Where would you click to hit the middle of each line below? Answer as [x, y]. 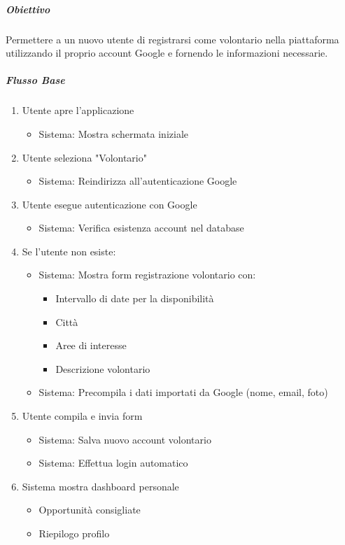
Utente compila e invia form [82, 416]
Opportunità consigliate [90, 510]
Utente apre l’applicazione [78, 110]
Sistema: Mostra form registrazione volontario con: [147, 275]
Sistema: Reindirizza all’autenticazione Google [138, 181]
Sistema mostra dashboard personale [100, 486]
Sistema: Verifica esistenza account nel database [141, 228]
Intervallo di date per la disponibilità [135, 298]
